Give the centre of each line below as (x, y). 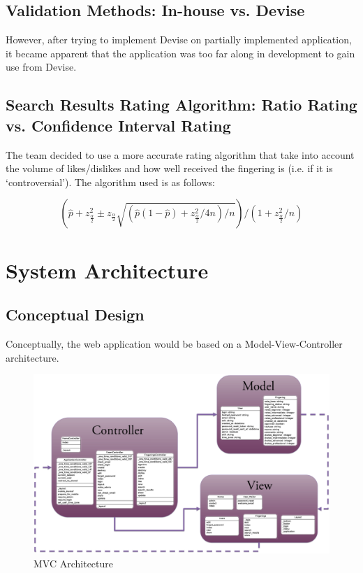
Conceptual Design (75, 314)
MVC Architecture (74, 563)
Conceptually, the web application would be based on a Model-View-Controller (174, 343)
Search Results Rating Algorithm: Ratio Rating (181, 105)
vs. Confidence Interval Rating (118, 125)
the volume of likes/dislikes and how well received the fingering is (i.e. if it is (169, 168)
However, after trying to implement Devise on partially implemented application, (179, 40)
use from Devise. (41, 67)
